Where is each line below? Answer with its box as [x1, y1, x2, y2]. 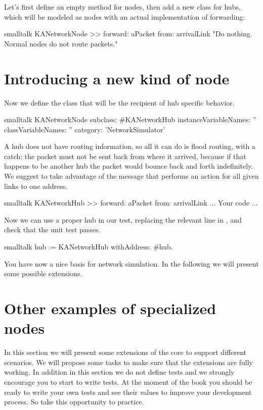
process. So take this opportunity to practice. [4, 396, 144, 407]
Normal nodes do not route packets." [4, 38, 118, 48]
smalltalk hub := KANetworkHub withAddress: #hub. [4, 241, 173, 252]
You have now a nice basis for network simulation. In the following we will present [4, 258, 259, 269]
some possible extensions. [4, 268, 82, 279]
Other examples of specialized [4, 298, 216, 318]
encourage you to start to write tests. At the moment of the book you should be [4, 376, 252, 387]
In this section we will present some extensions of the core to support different [4, 347, 246, 357]
